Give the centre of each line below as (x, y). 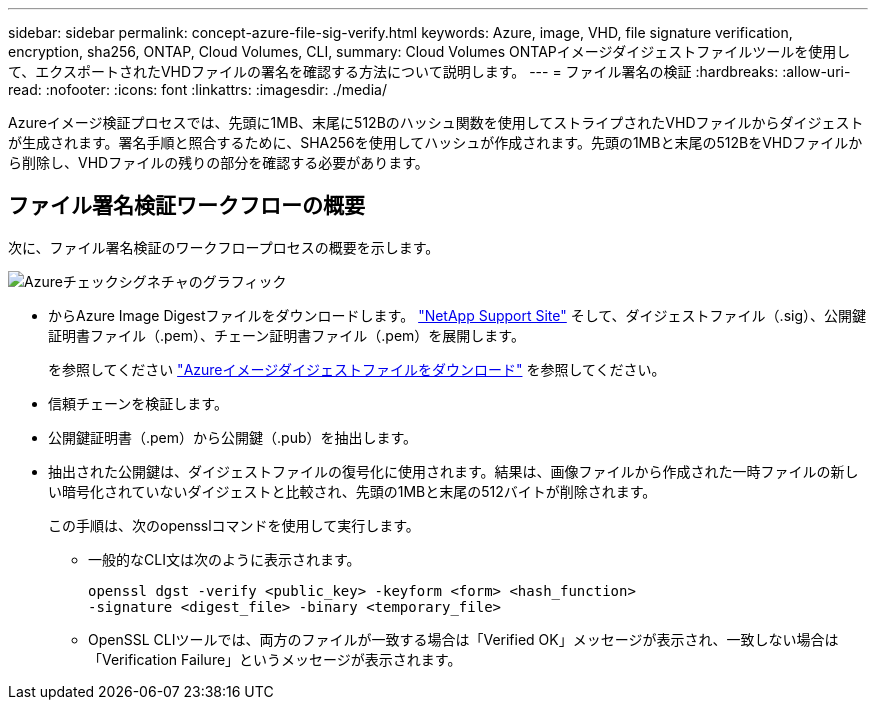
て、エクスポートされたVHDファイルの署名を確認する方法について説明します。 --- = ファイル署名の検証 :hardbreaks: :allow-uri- (429, 71)
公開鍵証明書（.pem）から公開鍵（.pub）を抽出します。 (233, 437)
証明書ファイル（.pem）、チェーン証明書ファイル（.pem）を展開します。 (286, 335)
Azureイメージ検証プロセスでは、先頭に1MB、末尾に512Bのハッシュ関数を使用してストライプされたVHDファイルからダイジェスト (436, 122)
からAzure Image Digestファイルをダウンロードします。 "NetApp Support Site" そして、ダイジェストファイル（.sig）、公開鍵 (457, 315)
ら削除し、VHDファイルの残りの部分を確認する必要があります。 (218, 162)
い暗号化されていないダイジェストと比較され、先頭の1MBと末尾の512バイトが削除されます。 (352, 491)
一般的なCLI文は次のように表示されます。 (224, 559)
